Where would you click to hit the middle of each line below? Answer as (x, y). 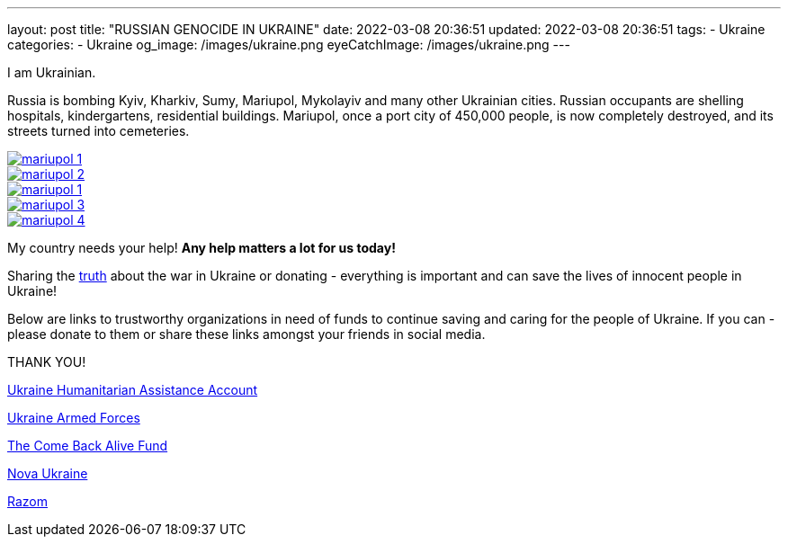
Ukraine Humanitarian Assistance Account (133, 390)
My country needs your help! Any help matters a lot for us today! (201, 248)
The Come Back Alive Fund (88, 446)
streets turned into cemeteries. (98, 131)
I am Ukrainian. (52, 72)
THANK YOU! (47, 362)
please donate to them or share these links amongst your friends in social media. (246, 334)
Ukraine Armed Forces (74, 418)
